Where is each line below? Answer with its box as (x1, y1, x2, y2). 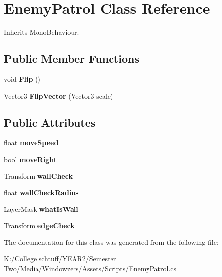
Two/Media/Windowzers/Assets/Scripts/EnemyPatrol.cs (4, 263, 177, 274)
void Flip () (4, 73, 40, 84)
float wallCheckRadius (4, 187, 79, 198)
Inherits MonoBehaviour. (4, 27, 79, 37)
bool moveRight (4, 154, 57, 164)
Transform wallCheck (4, 171, 73, 181)
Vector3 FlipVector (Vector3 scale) (4, 90, 113, 101)
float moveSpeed (4, 138, 59, 148)
